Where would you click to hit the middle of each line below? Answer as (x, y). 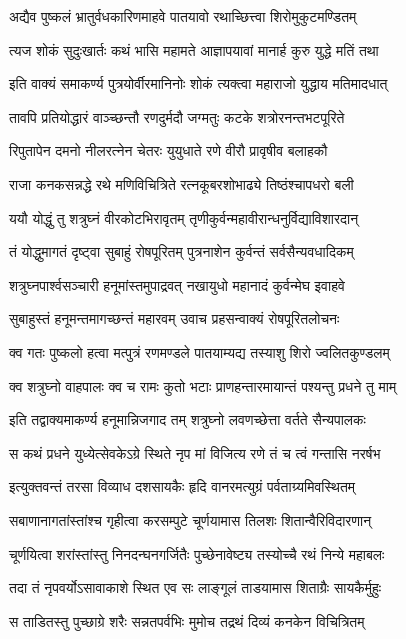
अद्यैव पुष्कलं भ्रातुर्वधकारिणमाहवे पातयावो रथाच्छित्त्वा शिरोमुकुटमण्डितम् (183, 16)
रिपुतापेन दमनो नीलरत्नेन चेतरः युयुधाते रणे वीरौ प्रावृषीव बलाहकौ (168, 150)
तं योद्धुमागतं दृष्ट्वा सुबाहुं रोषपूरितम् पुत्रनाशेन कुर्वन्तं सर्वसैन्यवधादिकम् (181, 251)
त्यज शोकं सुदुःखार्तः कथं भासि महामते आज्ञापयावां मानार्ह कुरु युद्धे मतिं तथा (194, 49)
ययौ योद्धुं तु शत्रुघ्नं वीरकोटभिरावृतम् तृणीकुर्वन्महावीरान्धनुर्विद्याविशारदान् (184, 217)
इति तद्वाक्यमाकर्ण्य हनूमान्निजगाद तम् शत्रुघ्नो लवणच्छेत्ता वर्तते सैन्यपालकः (187, 419)
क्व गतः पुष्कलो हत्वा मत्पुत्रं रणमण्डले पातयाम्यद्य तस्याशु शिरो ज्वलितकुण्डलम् (199, 351)
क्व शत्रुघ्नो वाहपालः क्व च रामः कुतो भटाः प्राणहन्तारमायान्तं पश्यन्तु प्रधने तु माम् (203, 385)
